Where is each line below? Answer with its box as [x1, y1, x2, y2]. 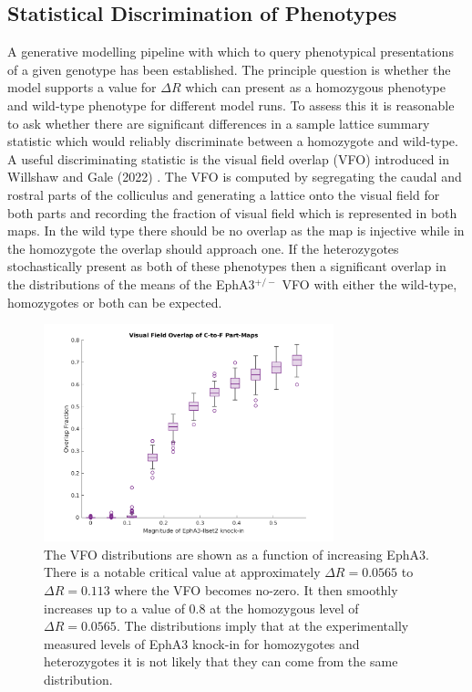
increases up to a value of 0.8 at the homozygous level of [44, 598, 359, 617]
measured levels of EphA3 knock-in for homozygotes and [44, 634, 360, 653]
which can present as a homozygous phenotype [185, 78, 446, 97]
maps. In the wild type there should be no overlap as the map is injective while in [7, 221, 465, 240]
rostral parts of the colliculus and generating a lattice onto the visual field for [7, 184, 440, 204]
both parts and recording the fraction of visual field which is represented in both [7, 203, 457, 222]
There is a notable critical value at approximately [44, 562, 321, 582]
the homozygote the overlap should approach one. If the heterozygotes [7, 238, 399, 257]
